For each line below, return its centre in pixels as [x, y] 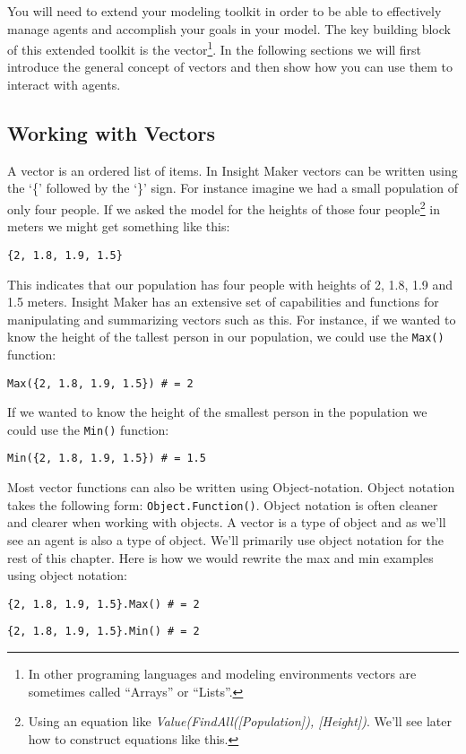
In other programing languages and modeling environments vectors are [222, 674]
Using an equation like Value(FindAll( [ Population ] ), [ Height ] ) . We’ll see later [240, 721]
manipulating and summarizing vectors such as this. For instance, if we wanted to [232, 319]
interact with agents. [64, 85]
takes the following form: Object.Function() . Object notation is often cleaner [223, 504]
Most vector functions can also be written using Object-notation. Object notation [231, 487]
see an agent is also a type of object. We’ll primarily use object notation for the [225, 539]
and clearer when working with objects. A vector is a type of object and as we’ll [227, 522]
